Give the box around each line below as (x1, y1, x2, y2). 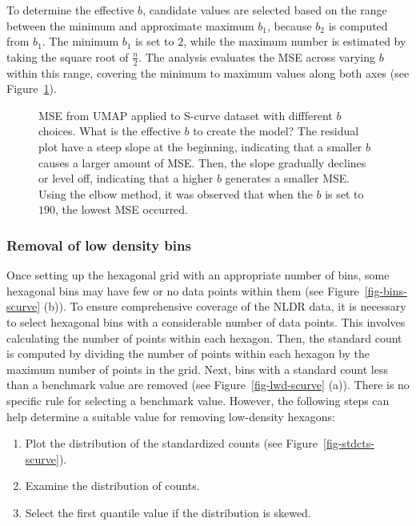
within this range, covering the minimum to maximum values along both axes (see (6, 64, 410, 81)
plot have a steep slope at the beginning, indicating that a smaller (38, 138, 362, 155)
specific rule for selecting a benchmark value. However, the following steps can (6, 391, 390, 408)
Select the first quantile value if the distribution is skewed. (25, 504, 311, 520)
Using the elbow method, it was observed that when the (38, 185, 313, 202)
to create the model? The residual (193, 122, 359, 139)
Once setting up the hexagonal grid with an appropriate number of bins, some (6, 267, 390, 283)
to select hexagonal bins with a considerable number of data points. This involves (6, 313, 406, 330)
